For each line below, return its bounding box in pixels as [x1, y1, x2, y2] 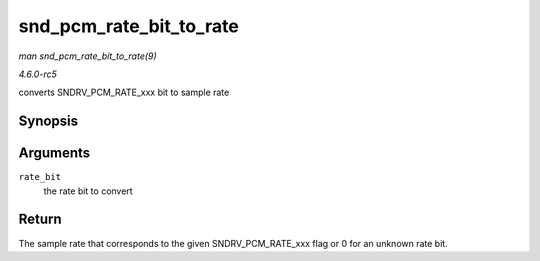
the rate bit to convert [43, 185, 134, 197]
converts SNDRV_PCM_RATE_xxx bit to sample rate [18, 86, 230, 99]
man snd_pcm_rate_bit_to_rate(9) [18, 50, 157, 62]
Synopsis [18, 113, 79, 130]
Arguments [18, 145, 91, 162]
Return [18, 211, 62, 228]
